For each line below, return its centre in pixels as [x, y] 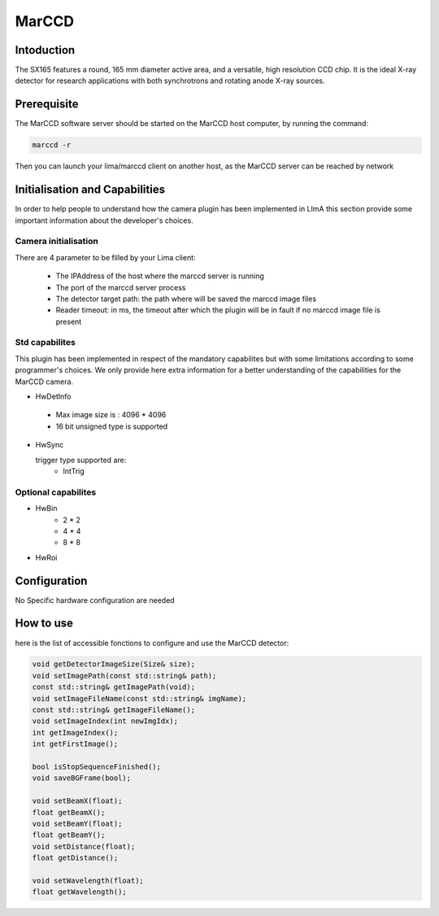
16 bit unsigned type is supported [112, 426]
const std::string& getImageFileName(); [113, 710]
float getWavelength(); [80, 892]
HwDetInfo [53, 397]
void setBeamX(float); [77, 801]
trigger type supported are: [81, 460]
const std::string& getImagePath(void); [113, 687]
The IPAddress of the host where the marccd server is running [160, 276]
